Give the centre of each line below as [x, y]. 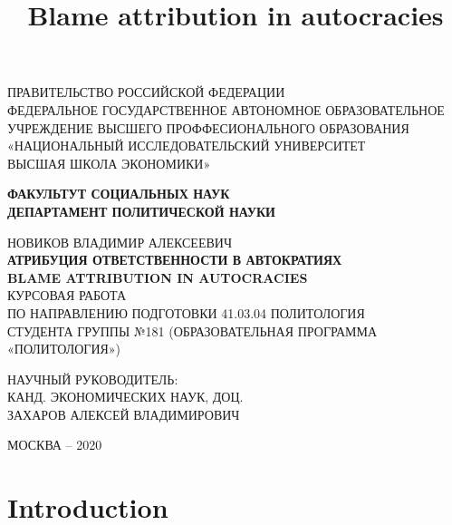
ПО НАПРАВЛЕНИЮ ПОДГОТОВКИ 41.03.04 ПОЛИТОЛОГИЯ [186, 312]
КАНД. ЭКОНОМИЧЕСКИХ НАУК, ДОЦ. [125, 397]
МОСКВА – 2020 [55, 445]
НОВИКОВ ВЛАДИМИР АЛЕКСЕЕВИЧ [120, 242]
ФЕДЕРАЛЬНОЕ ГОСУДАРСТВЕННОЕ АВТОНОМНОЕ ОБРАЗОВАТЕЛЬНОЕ [226, 109]
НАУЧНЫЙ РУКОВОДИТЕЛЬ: [93, 379]
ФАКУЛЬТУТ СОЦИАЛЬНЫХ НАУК [119, 194]
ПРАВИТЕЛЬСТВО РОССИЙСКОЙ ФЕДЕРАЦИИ [146, 92]
